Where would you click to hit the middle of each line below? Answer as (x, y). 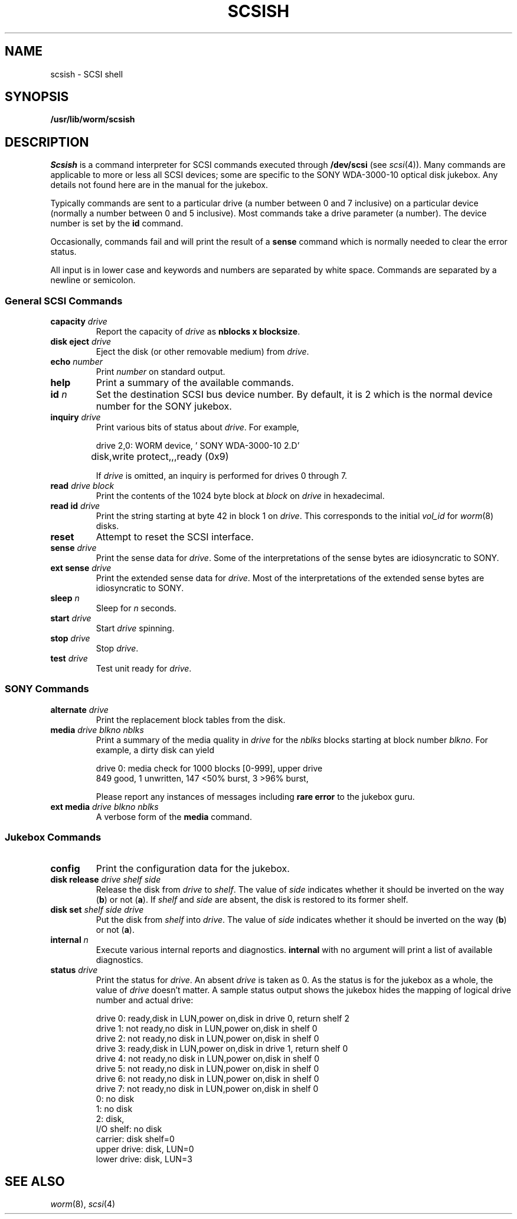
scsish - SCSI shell (87, 74)
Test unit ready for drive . (144, 669)
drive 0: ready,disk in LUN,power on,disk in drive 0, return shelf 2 (222, 1018)
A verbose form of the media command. (174, 816)
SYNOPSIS (37, 97)
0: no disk (115, 1098)
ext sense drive (81, 568)
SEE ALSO (35, 1181)
